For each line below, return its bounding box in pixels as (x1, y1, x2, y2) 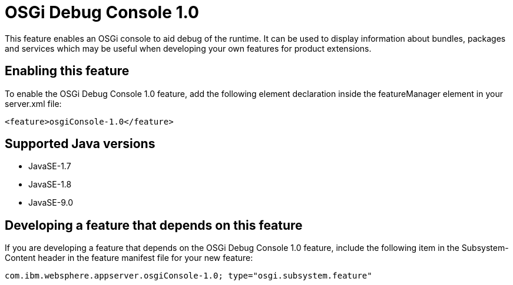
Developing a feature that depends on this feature (5, 217, 303, 233)
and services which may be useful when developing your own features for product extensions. (5, 43, 372, 53)
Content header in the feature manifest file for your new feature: (5, 253, 253, 263)
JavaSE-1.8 (28, 179, 72, 190)
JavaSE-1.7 (28, 161, 71, 172)
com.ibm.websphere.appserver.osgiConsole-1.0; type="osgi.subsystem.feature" (5, 271, 372, 281)
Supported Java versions (5, 136, 155, 152)
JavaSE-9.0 (28, 197, 73, 208)
